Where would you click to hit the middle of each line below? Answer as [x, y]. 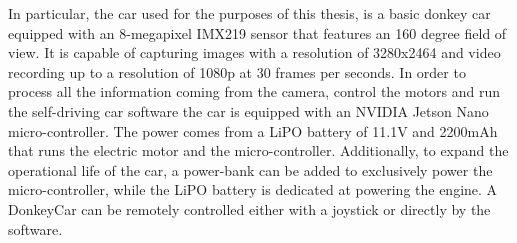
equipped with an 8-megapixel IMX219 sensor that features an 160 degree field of [257, 32]
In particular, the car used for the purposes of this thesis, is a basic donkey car [249, 13]
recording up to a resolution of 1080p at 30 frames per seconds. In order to [237, 71]
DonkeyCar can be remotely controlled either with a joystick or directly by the [249, 208]
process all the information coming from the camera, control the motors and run [254, 91]
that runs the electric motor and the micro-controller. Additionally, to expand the [258, 150]
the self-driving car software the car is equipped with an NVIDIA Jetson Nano [248, 110]
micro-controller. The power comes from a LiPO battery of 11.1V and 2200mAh [253, 130]
